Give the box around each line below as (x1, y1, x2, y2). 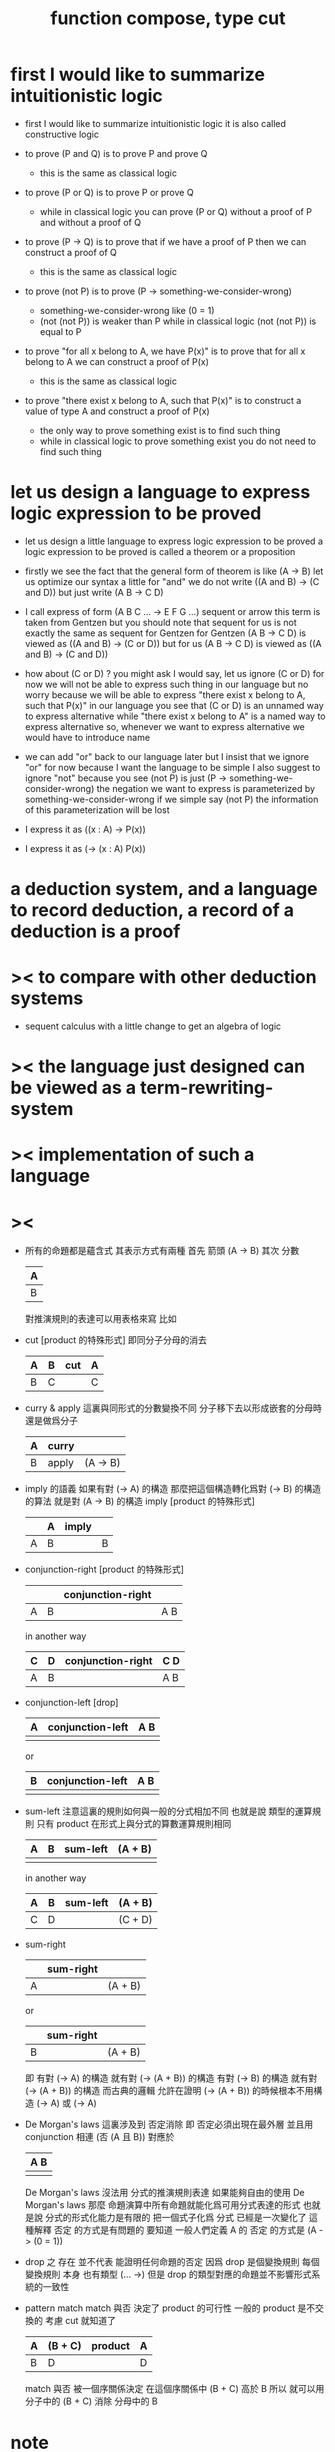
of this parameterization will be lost (24, 803, 170, 816)
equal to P (39, 325, 82, 337)
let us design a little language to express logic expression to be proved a (24, 535, 323, 547)
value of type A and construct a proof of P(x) (24, 405, 210, 417)
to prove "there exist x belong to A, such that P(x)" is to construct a (24, 394, 302, 406)
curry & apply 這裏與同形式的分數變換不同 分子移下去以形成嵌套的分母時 (24, 1402, 323, 1414)
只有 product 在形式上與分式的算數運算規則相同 (36, 1818, 232, 1830)
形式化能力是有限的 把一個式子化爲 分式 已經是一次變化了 (71, 2212, 307, 2224)
